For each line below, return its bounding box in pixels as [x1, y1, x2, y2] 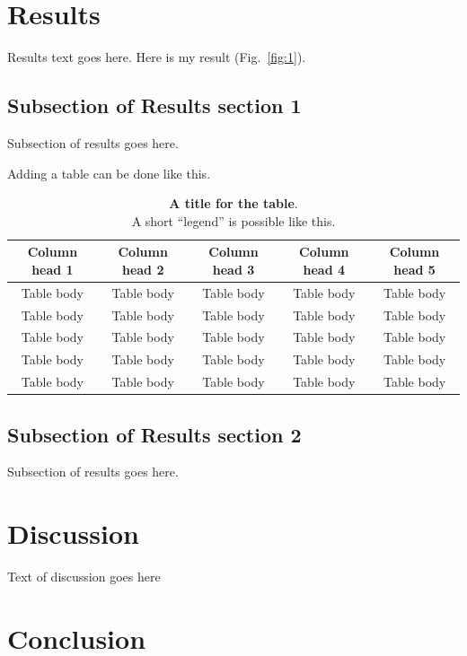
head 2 [121, 259, 164, 278]
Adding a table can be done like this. [7, 163, 211, 182]
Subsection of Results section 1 [7, 92, 302, 119]
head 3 [212, 259, 255, 278]
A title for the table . [169, 194, 298, 213]
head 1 [31, 259, 74, 278]
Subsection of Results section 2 [7, 420, 302, 448]
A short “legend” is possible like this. [131, 211, 336, 230]
